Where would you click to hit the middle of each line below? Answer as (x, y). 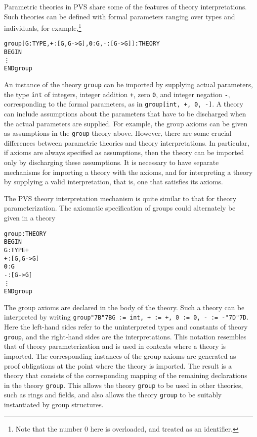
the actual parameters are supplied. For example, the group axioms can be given (126, 123)
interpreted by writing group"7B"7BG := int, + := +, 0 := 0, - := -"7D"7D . (126, 317)
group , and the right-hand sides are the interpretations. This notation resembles (125, 336)
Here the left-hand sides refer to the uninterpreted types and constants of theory (126, 327)
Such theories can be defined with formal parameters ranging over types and (120, 16)
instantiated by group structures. (54, 405)
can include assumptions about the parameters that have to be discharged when (125, 114)
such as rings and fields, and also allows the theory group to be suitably (113, 395)
